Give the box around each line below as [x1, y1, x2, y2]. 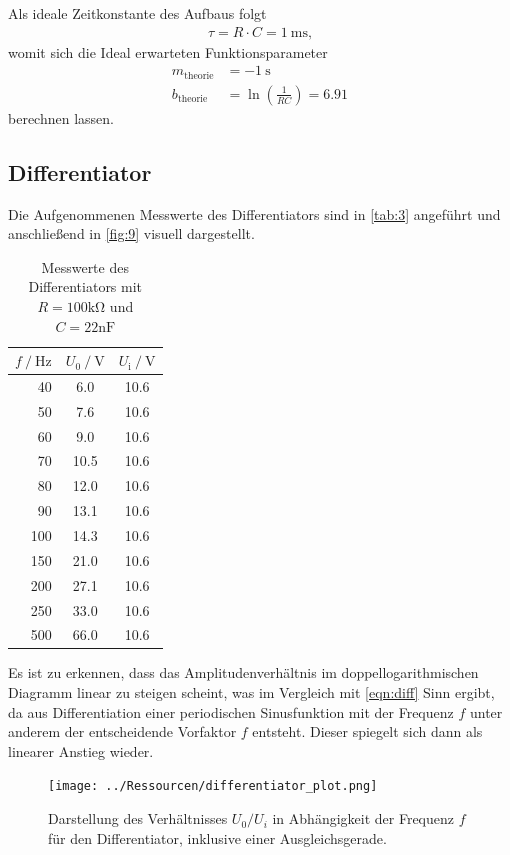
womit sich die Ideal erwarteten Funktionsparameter [8, 41, 328, 62]
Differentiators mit [28, 276, 143, 297]
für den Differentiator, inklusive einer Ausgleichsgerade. [48, 827, 387, 848]
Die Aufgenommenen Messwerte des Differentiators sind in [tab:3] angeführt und [8, 203, 501, 224]
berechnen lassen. [8, 107, 114, 128]
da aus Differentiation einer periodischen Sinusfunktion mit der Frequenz [8, 701, 454, 722]
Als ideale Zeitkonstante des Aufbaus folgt [8, 3, 267, 23]
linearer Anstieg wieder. [8, 740, 154, 761]
